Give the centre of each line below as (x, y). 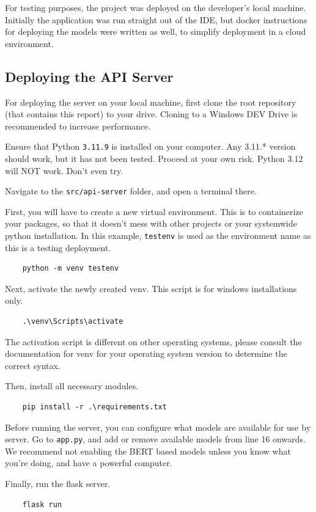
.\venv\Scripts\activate (73, 322)
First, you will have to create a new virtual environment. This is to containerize (154, 211)
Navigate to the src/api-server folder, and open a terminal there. (131, 191)
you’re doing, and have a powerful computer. (89, 463)
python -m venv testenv (71, 269)
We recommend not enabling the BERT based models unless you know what (148, 451)
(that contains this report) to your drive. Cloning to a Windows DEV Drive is (151, 114)
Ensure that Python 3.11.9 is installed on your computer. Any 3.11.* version (150, 146)
